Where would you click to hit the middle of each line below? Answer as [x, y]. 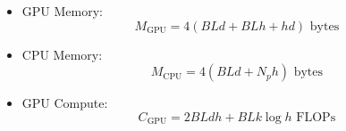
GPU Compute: [65, 103]
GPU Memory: [62, 11]
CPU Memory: [62, 54]
